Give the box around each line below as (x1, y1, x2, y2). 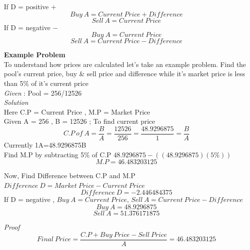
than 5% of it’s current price (4, 78, 89, 88)
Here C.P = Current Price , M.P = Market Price (4, 106, 150, 117)
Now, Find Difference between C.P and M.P (4, 170, 136, 181)
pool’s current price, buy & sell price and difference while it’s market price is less (4, 68, 245, 79)
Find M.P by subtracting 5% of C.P (4, 149, 111, 159)
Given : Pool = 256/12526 (4, 87, 82, 98)
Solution (4, 97, 29, 107)
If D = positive (4, 1, 49, 11)
